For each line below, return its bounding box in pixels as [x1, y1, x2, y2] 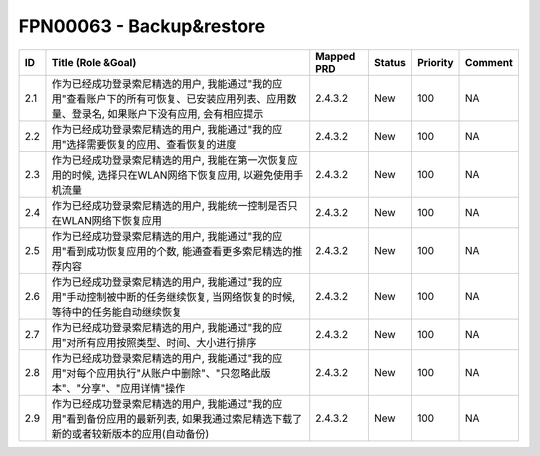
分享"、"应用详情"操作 [80, 381, 186, 395]
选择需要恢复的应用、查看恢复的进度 [66, 137, 237, 151]
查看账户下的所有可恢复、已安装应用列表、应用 [66, 91, 287, 105]
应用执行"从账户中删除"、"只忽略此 [96, 366, 261, 380]
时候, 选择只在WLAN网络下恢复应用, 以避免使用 [71, 168, 294, 182]
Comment [465, 55, 514, 69]
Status [373, 55, 407, 69]
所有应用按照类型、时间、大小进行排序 [76, 335, 257, 349]
